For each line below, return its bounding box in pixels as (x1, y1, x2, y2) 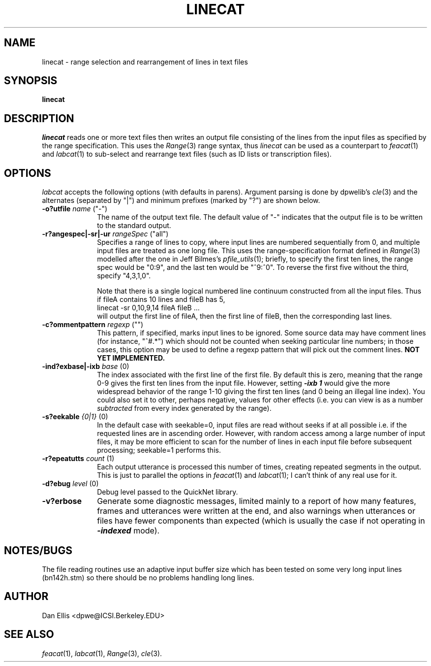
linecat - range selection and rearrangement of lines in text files (42, 57, 248, 66)
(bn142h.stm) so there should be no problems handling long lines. (42, 573, 254, 582)
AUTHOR (4, 590, 49, 603)
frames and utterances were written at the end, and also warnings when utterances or (97, 506, 415, 516)
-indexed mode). (97, 526, 160, 536)
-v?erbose (42, 496, 82, 506)
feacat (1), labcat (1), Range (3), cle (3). (42, 649, 162, 658)
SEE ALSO (4, 628, 54, 641)
